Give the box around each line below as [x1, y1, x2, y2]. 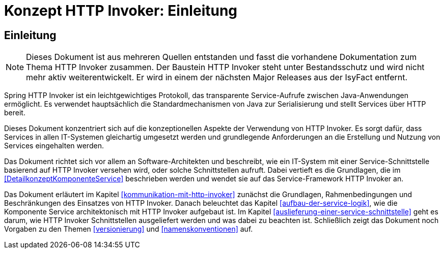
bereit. [4, 108, 25, 117]
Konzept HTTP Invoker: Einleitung [4, 2, 238, 19]
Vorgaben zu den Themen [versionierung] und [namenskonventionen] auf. [4, 225, 253, 234]
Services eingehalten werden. [4, 141, 104, 150]
